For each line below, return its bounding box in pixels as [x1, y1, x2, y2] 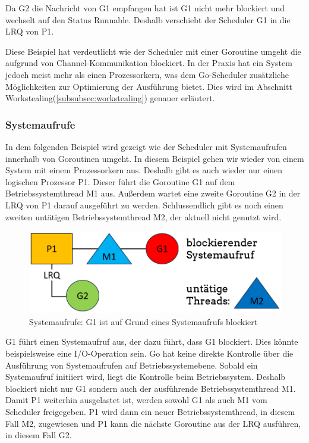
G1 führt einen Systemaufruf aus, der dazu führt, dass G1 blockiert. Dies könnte [5, 335, 298, 348]
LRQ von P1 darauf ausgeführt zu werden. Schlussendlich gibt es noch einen [5, 198, 283, 211]
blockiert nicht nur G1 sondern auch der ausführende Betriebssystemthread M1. [5, 382, 296, 394]
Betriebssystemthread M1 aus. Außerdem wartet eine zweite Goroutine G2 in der [5, 187, 301, 199]
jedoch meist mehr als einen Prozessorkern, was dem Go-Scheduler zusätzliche [5, 68, 289, 80]
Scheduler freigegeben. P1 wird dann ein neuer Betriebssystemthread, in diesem [5, 405, 295, 417]
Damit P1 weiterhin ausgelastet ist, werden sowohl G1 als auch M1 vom [5, 394, 267, 406]
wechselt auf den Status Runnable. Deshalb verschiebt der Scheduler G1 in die [5, 13, 291, 26]
